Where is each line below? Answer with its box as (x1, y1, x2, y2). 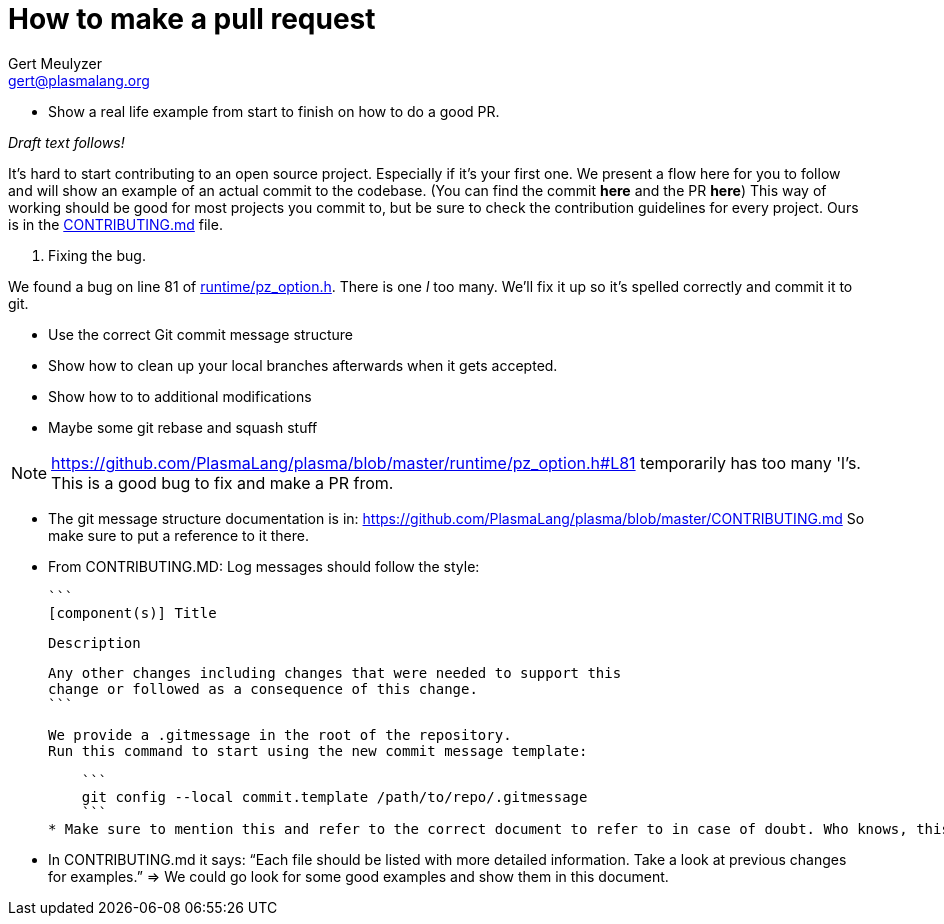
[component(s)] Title (48, 604, 217, 621)
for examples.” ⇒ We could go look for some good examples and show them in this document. (48, 867, 669, 885)
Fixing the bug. (48, 246, 146, 264)
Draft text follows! (8, 133, 125, 151)
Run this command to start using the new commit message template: (48, 742, 588, 759)
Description (48, 634, 141, 651)
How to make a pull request (8, 2, 376, 36)
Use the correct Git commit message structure (48, 325, 353, 343)
